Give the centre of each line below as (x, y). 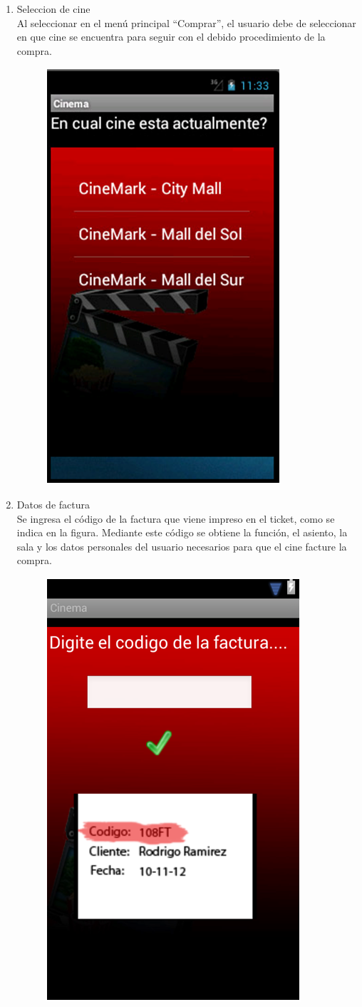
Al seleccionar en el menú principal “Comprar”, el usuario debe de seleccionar (186, 22)
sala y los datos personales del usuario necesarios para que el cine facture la (182, 546)
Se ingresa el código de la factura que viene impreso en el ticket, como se (176, 518)
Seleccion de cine (53, 9)
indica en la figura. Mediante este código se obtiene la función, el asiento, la (182, 532)
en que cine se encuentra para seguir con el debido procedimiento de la (171, 37)
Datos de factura (53, 504)
